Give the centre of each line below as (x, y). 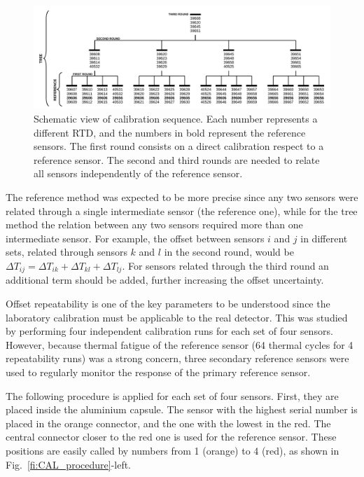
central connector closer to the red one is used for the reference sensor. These (171, 437)
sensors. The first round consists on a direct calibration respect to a (179, 146)
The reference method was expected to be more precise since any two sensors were (182, 196)
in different (324, 238)
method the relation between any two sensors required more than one (154, 224)
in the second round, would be (229, 252)
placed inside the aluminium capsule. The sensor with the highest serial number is (182, 409)
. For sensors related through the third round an (225, 265)
